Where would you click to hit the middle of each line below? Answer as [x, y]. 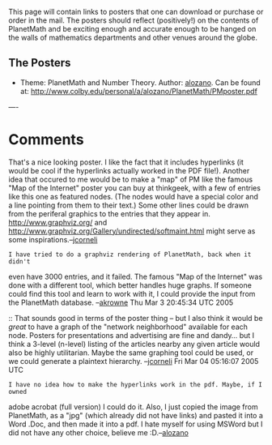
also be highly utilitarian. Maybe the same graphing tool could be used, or [131, 353]
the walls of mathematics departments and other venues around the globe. [133, 37]
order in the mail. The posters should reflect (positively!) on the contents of [134, 20]
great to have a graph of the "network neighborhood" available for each [128, 327]
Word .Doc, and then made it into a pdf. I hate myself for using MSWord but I [136, 424]
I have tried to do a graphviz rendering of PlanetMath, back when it [130, 255]
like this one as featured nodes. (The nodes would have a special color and [134, 196]
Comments [46, 139]
